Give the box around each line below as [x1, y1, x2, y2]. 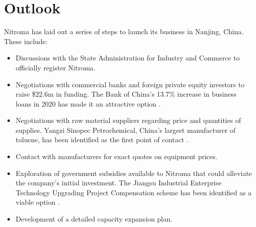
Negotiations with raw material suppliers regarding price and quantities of [15, 115, 241, 125]
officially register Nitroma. [15, 62, 96, 72]
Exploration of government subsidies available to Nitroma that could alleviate [15, 168, 252, 178]
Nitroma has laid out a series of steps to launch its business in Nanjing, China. [4, 26, 244, 37]
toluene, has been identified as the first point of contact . [15, 134, 189, 145]
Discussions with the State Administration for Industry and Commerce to [15, 53, 240, 63]
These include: [4, 36, 48, 46]
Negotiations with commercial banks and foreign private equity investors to [15, 79, 245, 89]
